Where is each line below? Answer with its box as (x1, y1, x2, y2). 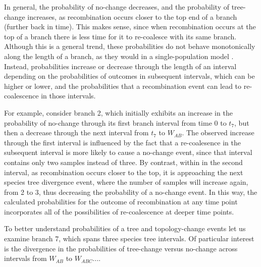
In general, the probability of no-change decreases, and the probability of (4, 2, 230, 12)
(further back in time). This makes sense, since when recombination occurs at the (4, 21, 256, 32)
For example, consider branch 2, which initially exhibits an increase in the (4, 107, 233, 118)
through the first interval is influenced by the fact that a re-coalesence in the (4, 137, 241, 147)
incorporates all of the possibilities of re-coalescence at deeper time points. (4, 206, 234, 217)
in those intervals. (41, 90, 96, 101)
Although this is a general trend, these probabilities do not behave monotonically (4, 41, 255, 51)
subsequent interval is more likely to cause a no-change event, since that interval (4, 147, 252, 157)
